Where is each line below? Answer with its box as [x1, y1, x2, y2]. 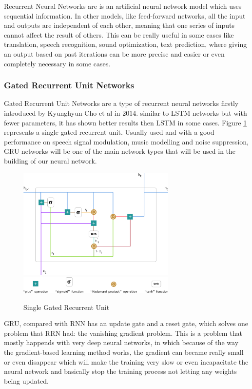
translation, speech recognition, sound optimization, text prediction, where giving [4, 39, 247, 49]
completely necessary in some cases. [4, 58, 111, 68]
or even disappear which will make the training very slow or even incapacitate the [4, 356, 249, 367]
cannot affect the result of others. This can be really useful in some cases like [4, 29, 234, 40]
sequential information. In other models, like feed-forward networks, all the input [4, 10, 246, 20]
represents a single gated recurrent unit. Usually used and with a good [4, 127, 214, 137]
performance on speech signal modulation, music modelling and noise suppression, [4, 136, 249, 146]
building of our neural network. [4, 155, 97, 165]
